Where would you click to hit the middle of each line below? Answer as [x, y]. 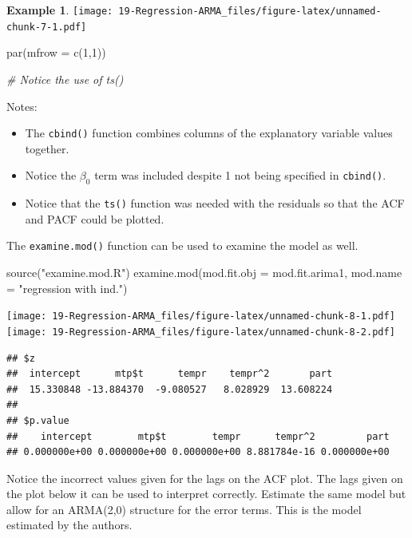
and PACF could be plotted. [95, 218]
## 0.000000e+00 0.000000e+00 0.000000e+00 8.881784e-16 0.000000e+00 [198, 452]
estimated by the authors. [69, 525]
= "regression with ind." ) [67, 288]
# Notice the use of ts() [65, 79]
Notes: [22, 106]
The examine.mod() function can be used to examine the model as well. [182, 245]
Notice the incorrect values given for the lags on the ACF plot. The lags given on [205, 478]
